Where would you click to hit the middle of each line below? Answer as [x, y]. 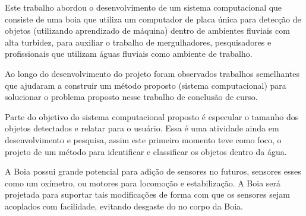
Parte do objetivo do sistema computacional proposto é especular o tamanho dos [152, 116]
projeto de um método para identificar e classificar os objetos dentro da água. [146, 151]
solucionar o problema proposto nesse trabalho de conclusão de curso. [131, 97]
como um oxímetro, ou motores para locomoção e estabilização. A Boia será [143, 183]
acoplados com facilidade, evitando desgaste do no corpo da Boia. [124, 206]
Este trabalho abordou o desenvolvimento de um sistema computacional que [143, 7]
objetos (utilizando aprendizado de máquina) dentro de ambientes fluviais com [147, 30]
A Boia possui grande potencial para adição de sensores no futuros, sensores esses [153, 171]
